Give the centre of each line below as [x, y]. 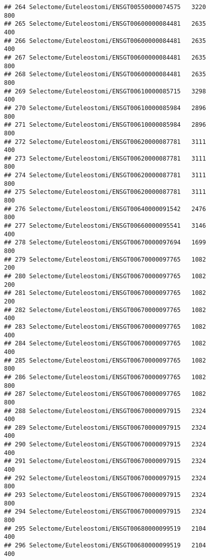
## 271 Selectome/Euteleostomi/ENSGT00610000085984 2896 [105, 125]
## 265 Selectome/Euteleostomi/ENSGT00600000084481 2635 [105, 24]
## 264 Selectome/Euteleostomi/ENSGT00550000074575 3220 [105, 7]
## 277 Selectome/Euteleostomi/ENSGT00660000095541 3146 [105, 226]
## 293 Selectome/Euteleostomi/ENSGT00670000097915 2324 [105, 495]
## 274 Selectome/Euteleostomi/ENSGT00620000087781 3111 [105, 175]
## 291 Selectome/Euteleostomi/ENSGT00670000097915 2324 [105, 461]
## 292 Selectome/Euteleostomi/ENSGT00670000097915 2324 [105, 478]
